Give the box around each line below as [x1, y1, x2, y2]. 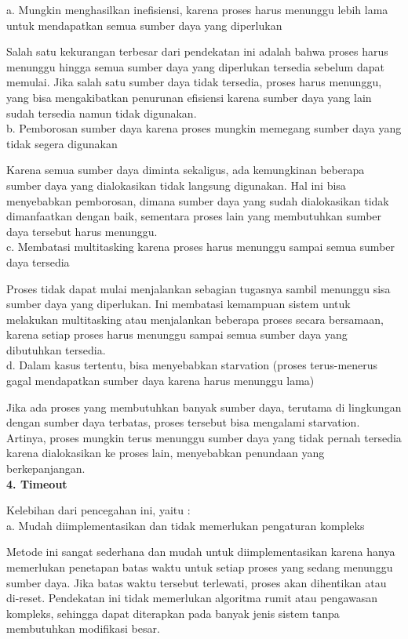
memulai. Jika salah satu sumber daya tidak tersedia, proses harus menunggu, [6, 74, 382, 90]
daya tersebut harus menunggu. [6, 223, 158, 239]
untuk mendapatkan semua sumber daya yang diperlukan [6, 16, 282, 33]
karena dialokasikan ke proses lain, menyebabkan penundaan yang [6, 445, 325, 461]
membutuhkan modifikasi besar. [6, 620, 160, 637]
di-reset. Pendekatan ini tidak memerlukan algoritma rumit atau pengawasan [6, 590, 378, 606]
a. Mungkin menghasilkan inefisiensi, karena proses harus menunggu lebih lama [6, 2, 388, 17]
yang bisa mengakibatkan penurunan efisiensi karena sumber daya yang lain [6, 89, 372, 105]
